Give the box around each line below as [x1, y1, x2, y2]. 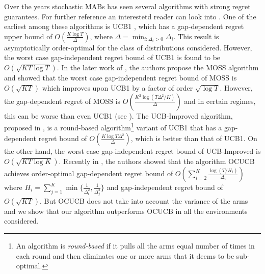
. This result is [173, 31, 219, 41]
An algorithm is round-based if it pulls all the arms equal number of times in [16, 240, 255, 251]
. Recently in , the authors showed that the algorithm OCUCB [59, 156, 255, 166]
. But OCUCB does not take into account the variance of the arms [40, 195, 248, 206]
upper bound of [4, 31, 52, 41]
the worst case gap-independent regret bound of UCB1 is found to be [4, 52, 221, 63]
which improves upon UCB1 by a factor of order [42, 82, 193, 93]
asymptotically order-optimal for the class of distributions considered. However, [4, 42, 252, 52]
